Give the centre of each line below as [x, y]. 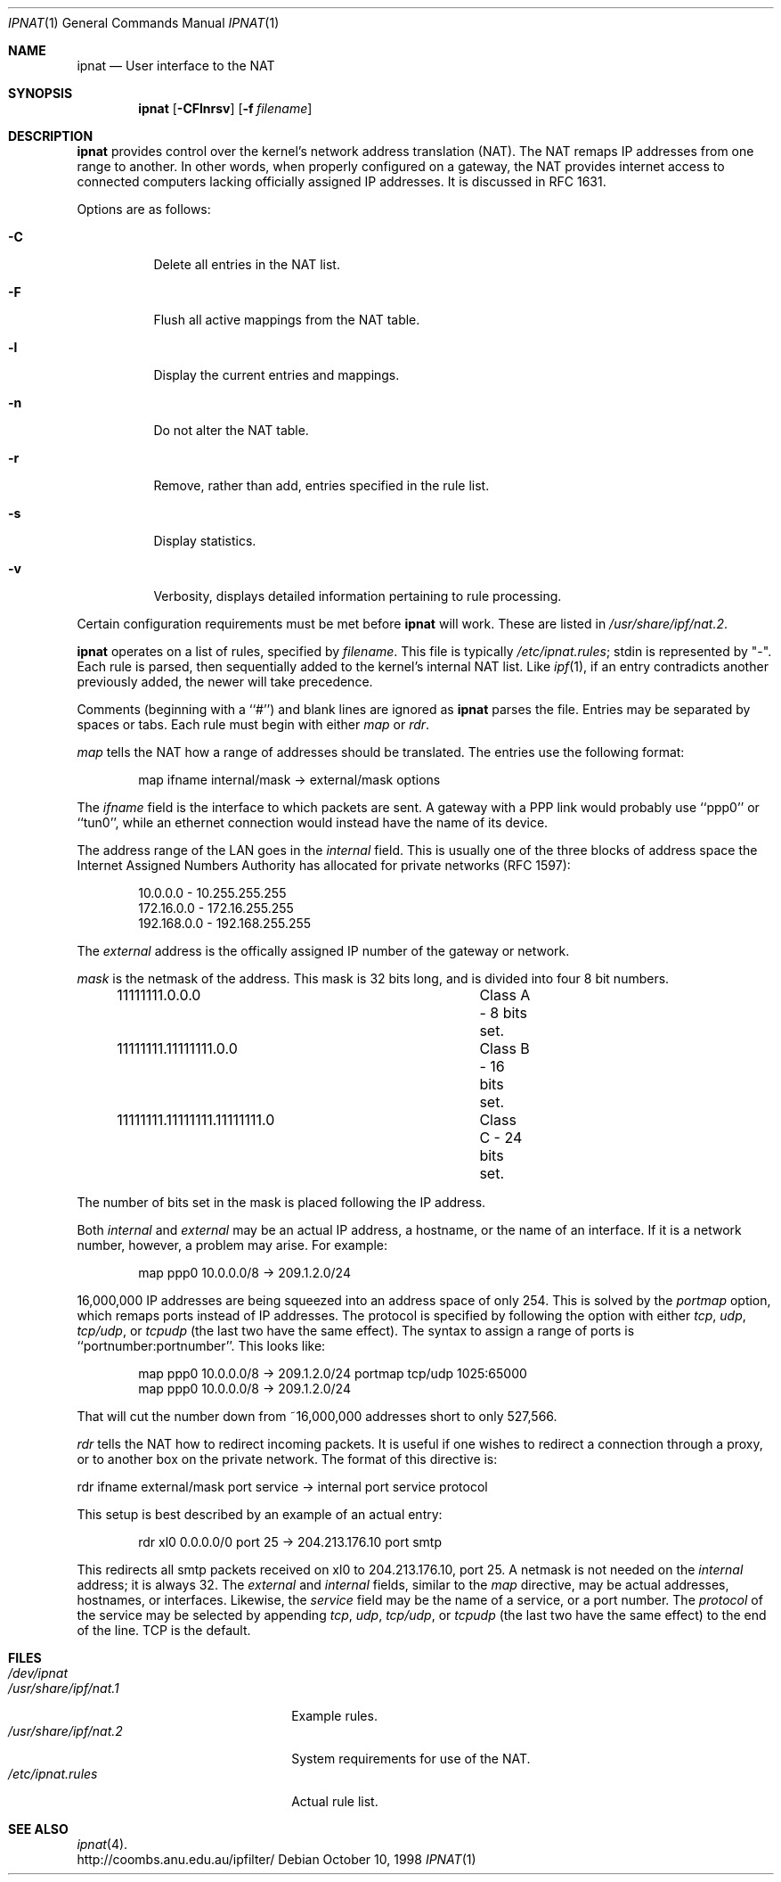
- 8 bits [503, 1013]
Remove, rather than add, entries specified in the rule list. [321, 485]
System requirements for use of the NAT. [411, 1759]
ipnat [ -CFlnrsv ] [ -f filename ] [225, 108]
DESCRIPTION [51, 136]
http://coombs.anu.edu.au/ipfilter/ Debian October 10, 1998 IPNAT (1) [277, 1859]
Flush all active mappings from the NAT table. [287, 320]
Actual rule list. [335, 1801]
